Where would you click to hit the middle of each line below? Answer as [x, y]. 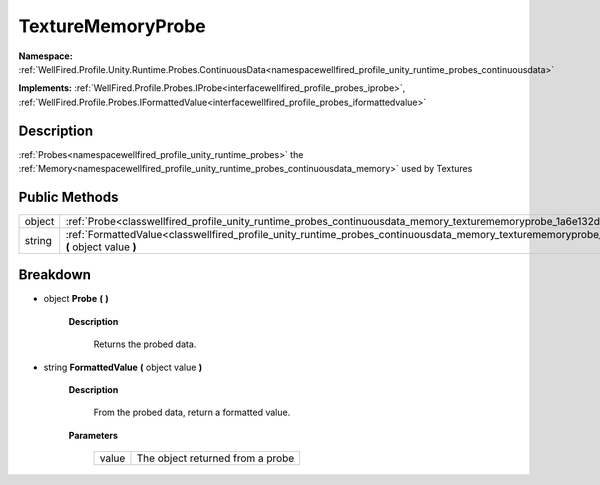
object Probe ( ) [76, 299]
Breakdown [55, 275]
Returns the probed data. [145, 344]
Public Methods [68, 196]
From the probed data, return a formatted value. [192, 412]
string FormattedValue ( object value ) [123, 367]
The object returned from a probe [215, 458]
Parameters [93, 435]
